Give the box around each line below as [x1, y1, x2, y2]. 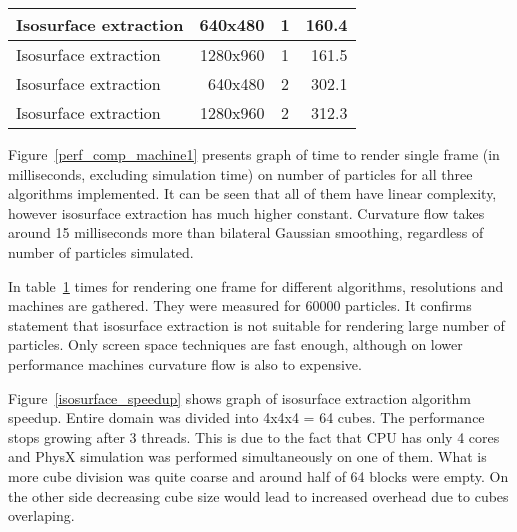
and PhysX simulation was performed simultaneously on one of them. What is [8, 446, 487, 467]
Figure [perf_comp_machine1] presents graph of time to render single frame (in [8, 144, 500, 164]
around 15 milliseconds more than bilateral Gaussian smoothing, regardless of [8, 222, 484, 243]
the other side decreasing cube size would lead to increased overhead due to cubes [8, 485, 509, 506]
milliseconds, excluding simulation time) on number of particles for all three [8, 163, 473, 184]
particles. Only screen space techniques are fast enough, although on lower [8, 334, 463, 355]
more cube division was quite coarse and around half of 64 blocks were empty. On [8, 465, 509, 486]
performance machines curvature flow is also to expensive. [8, 353, 362, 374]
